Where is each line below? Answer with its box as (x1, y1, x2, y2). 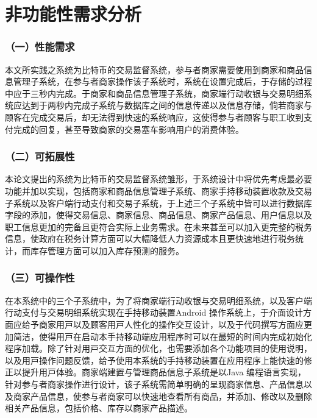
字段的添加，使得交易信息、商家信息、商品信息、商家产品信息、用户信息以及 (5, 208, 312, 221)
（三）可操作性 (5, 270, 75, 285)
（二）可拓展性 (5, 149, 75, 164)
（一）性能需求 (5, 39, 75, 54)
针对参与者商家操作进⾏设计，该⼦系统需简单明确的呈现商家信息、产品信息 (5, 377, 304, 390)
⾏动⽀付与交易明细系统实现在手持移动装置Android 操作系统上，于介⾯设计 (5, 306, 303, 319)
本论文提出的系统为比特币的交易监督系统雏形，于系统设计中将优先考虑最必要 (5, 172, 312, 185)
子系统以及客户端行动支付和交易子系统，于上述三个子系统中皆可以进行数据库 (5, 196, 312, 209)
